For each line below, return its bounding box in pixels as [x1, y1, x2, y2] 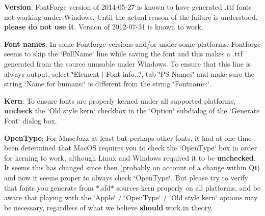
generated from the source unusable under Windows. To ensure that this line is [4, 58, 251, 69]
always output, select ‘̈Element [4, 68, 99, 79]
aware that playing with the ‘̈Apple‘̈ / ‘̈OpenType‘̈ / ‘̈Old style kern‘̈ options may [4, 192, 258, 203]
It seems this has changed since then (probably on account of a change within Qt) [4, 162, 260, 173]
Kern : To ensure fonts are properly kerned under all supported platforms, [4, 95, 236, 106]
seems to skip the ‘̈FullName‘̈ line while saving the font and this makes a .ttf [4, 48, 243, 59]
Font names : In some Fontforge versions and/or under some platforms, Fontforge [4, 38, 261, 49]
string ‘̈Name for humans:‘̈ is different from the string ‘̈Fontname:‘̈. [4, 78, 212, 89]
